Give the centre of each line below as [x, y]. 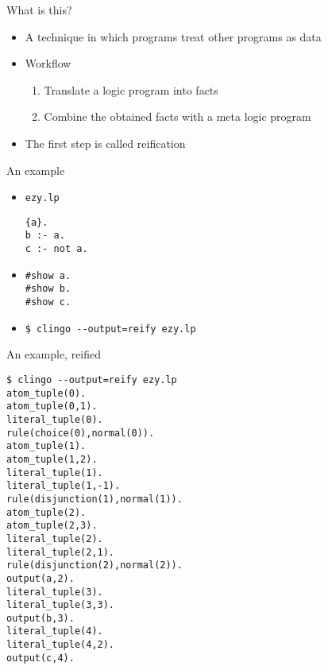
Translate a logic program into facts [131, 89]
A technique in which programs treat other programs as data [173, 36]
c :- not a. [56, 249]
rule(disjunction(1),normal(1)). [95, 499]
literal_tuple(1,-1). [64, 486]
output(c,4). [41, 658]
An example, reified [54, 354]
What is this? [39, 10]
